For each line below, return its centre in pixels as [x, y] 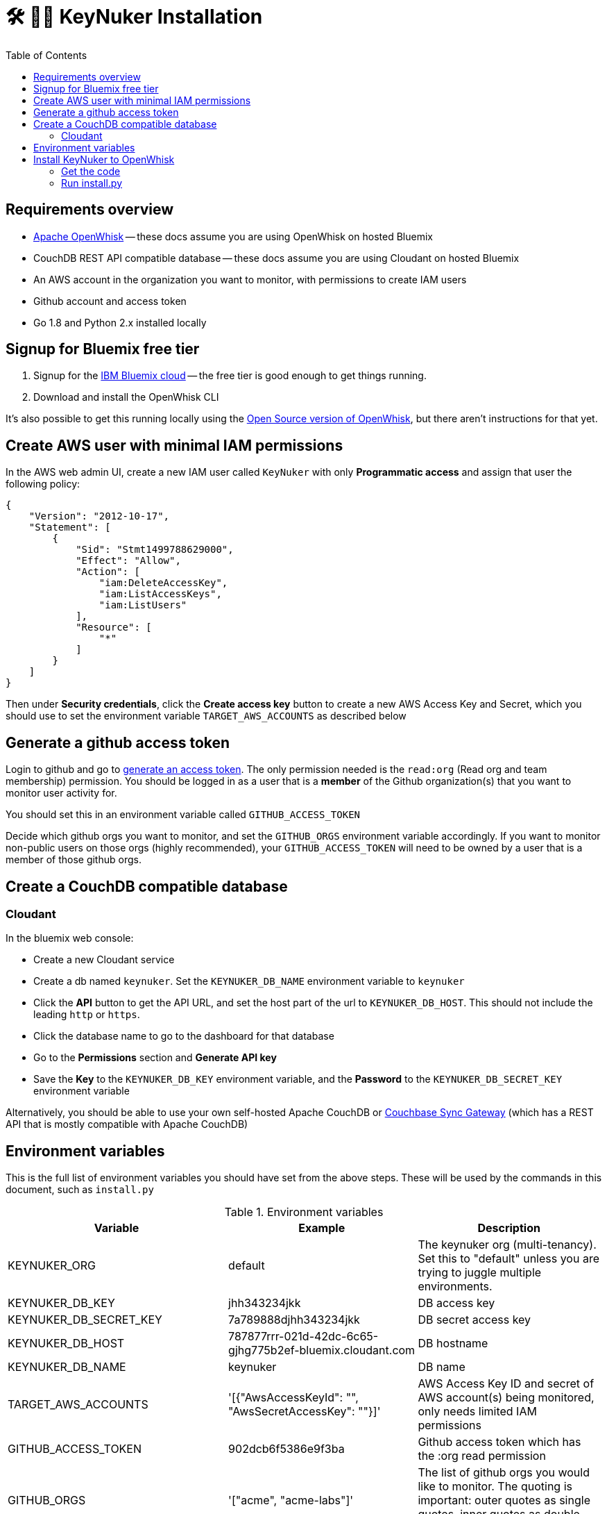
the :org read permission [482, 1456]
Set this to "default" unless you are [508, 1259]
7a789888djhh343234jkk [294, 1320]
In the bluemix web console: [70, 938]
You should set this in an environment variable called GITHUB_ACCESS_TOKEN [183, 815]
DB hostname [453, 1344]
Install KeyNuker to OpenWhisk [104, 159]
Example [322, 1228]
